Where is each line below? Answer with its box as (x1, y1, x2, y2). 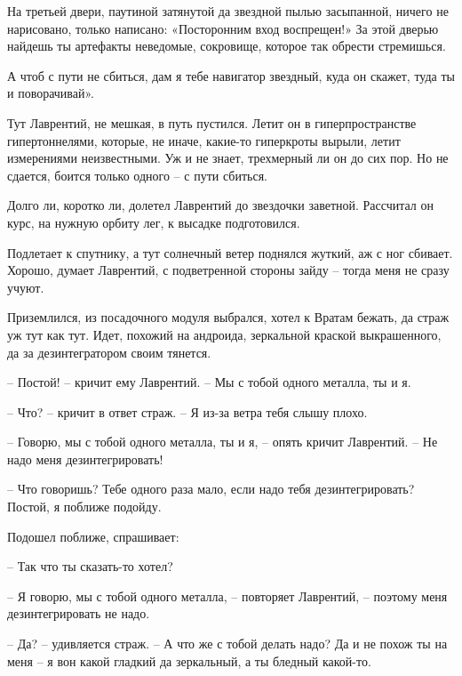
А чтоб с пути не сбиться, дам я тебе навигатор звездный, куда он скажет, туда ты (7, 66, 455, 84)
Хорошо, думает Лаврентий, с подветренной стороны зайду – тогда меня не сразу (7, 261, 450, 279)
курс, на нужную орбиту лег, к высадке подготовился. (7, 213, 300, 231)
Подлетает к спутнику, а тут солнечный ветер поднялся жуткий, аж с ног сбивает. (7, 243, 453, 262)
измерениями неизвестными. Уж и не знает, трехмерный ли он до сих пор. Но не (7, 149, 449, 167)
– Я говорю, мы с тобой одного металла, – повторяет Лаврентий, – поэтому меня (7, 586, 448, 605)
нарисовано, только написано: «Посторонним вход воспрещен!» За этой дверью (7, 19, 439, 37)
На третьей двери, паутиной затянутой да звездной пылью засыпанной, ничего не (7, 2, 449, 20)
